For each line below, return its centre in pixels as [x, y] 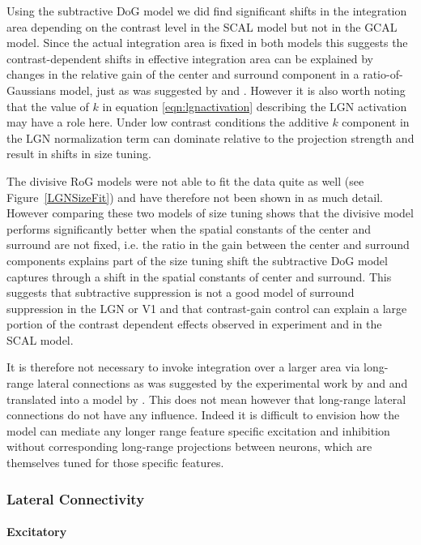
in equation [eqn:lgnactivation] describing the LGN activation [255, 106]
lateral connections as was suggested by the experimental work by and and [223, 383]
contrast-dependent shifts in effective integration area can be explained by [190, 58]
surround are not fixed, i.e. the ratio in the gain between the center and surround [208, 245]
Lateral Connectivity [76, 498]
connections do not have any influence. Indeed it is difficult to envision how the [203, 415]
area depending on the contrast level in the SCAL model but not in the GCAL [202, 26]
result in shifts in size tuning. [79, 154]
